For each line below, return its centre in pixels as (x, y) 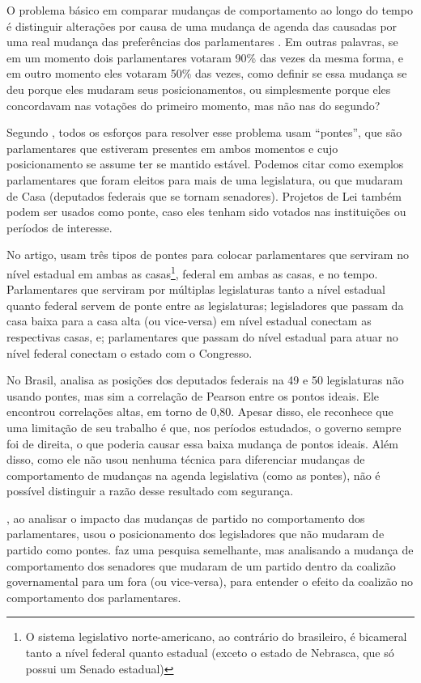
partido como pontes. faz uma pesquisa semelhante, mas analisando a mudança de (210, 550)
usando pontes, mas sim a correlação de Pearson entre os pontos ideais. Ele (193, 395)
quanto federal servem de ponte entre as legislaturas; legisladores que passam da (205, 305)
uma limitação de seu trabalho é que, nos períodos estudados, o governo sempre (204, 427)
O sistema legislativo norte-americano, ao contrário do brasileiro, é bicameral (216, 636)
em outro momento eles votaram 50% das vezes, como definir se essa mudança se (207, 73)
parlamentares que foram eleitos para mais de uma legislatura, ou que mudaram (205, 179)
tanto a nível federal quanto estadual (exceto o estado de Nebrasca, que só (210, 653)
